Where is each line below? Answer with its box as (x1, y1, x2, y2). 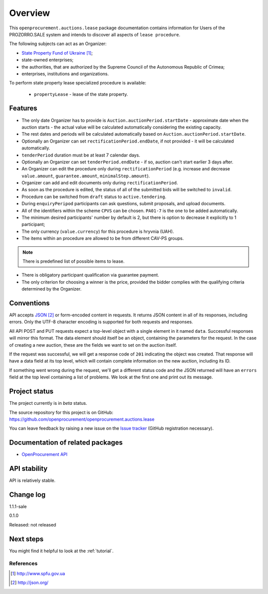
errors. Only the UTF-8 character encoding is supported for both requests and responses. (9, 319, 193, 325)
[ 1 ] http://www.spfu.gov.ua (10, 570, 66, 576)
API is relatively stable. (9, 477, 56, 484)
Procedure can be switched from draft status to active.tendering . (21, 194, 166, 200)
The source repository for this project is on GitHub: (9, 409, 114, 415)
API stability (9, 464, 48, 473)
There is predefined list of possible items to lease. (22, 258, 125, 264)
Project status (9, 387, 54, 396)
